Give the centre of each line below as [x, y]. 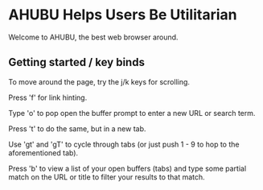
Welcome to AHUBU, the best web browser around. [93, 37]
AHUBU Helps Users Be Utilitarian [123, 15]
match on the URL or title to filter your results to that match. [107, 177]
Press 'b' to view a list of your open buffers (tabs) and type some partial [127, 168]
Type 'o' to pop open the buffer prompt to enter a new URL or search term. [132, 113]
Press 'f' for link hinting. [48, 97]
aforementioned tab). [43, 153]
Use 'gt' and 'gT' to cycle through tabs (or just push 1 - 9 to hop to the [124, 144]
